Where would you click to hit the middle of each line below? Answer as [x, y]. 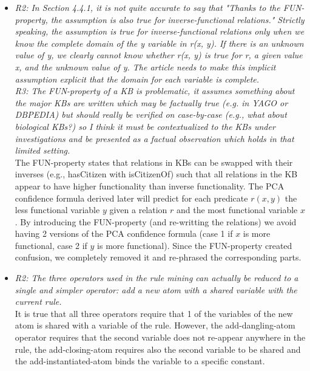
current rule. [38, 301]
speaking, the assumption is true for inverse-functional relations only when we [160, 31]
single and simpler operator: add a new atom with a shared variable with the [156, 289]
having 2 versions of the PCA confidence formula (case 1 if [124, 233]
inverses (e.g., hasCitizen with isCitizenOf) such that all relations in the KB [156, 174]
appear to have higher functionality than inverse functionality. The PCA [150, 185]
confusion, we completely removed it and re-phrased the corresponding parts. [158, 257]
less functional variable [57, 210]
